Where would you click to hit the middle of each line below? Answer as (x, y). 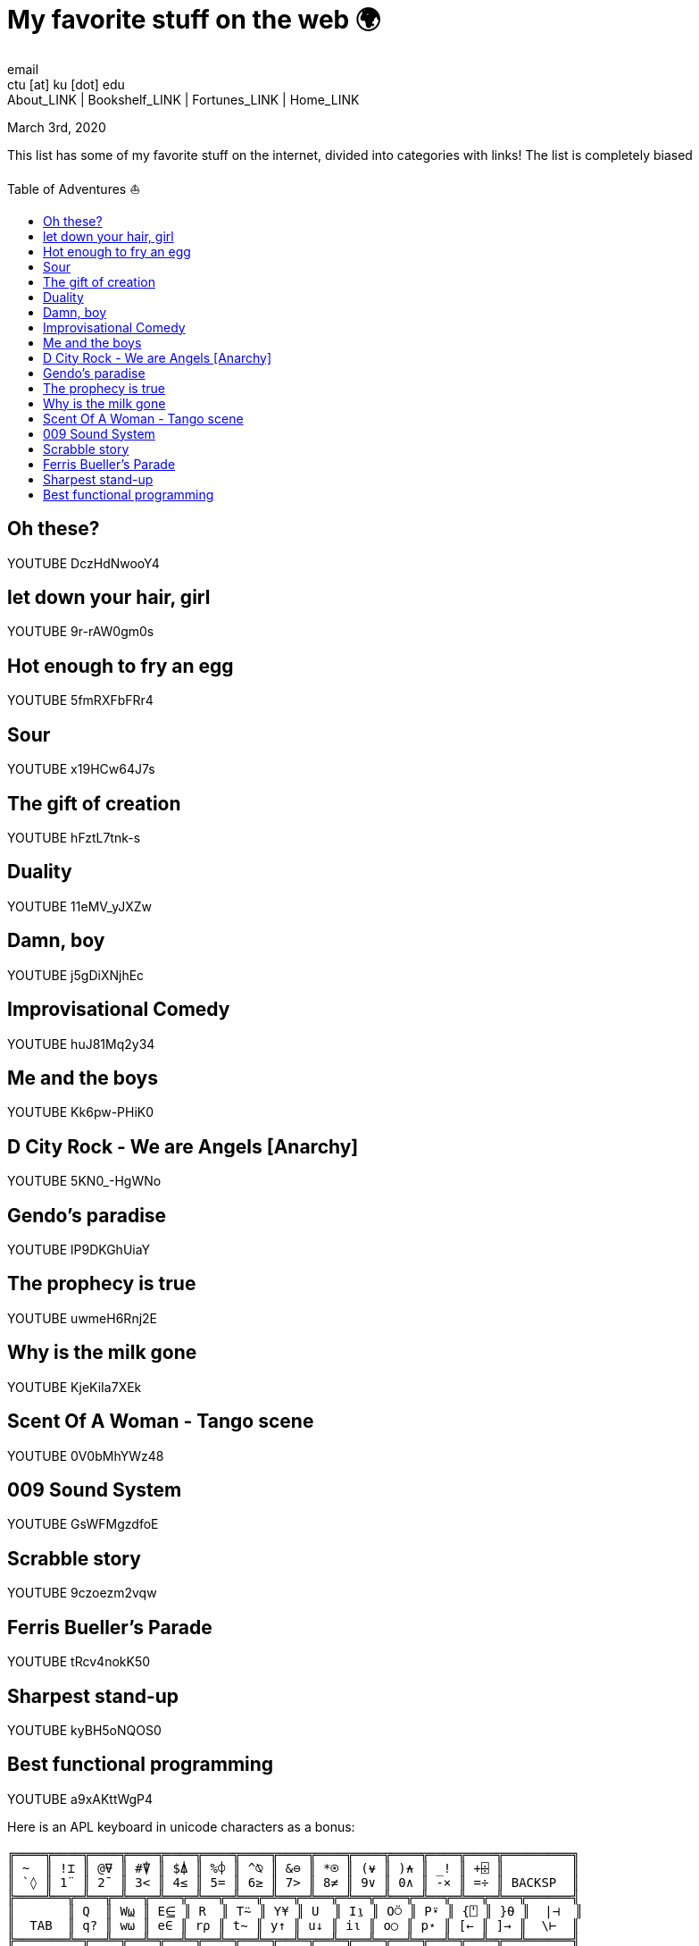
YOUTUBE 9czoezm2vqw (82, 1593)
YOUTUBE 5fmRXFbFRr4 (80, 700)
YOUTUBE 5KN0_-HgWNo (84, 1181)
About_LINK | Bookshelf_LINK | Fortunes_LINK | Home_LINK (183, 99)
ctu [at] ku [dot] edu (66, 84)
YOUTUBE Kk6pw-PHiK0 (81, 1112)
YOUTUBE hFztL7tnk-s (74, 837)
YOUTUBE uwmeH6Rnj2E (82, 1318)
